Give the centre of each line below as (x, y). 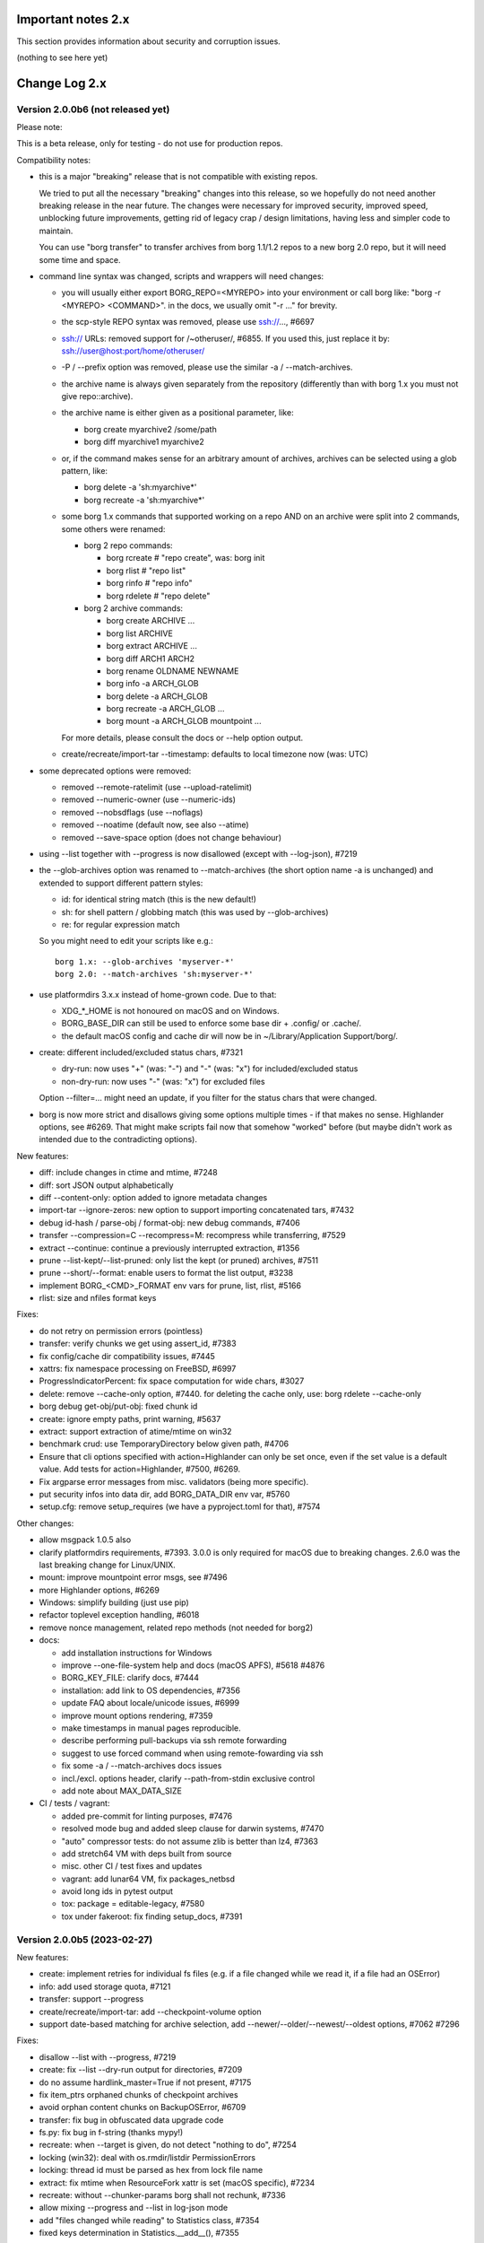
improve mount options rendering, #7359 (137, 1715)
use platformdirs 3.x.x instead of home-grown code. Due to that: (158, 994)
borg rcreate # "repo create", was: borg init (186, 558)
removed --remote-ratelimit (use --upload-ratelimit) (157, 787)
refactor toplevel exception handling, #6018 (119, 1615)
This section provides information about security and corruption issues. (149, 41)
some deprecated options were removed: (115, 771)
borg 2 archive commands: (134, 608)
